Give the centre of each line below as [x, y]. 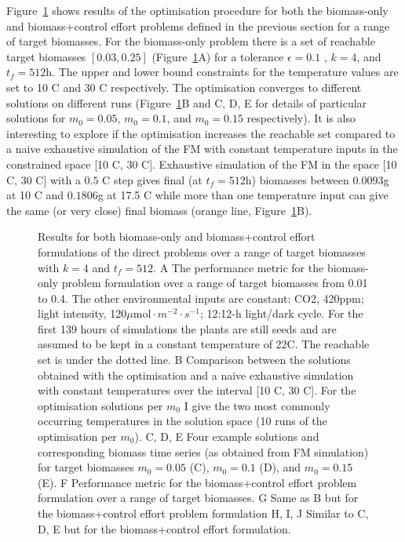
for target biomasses [86, 467]
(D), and [280, 467]
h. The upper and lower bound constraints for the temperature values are [222, 72]
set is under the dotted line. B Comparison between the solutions [194, 360]
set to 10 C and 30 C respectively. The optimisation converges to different [184, 87]
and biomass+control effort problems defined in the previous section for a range [198, 25]
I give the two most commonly [257, 405]
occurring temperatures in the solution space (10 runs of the [182, 421]
